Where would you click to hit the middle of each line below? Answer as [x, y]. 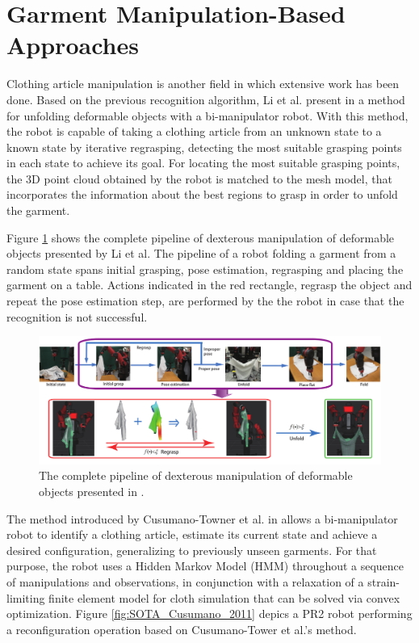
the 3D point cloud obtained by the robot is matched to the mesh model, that [199, 178]
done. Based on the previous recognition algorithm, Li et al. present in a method [206, 99]
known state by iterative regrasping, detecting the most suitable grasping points [204, 147]
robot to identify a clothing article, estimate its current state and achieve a [192, 534]
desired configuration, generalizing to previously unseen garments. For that [192, 550]
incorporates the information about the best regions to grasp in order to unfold [202, 194]
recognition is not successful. [77, 316]
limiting [26, 597]
